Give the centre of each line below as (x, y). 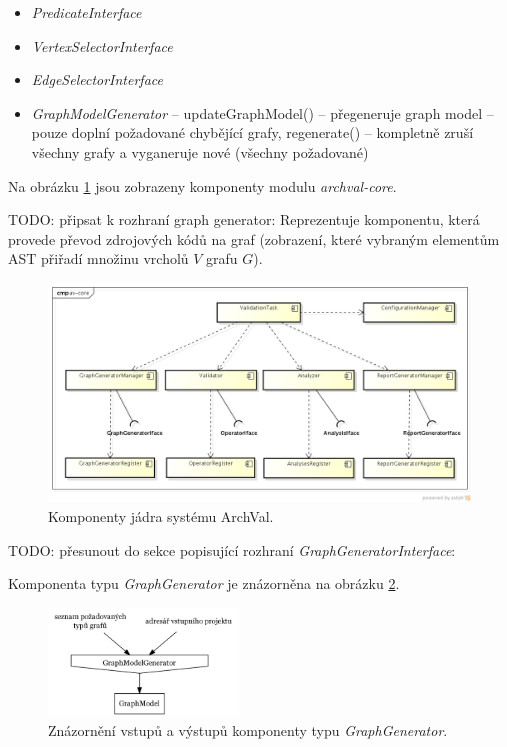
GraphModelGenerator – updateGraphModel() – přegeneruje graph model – (262, 112)
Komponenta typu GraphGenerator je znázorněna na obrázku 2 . (204, 583)
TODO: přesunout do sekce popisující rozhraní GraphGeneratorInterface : (232, 549)
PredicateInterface (86, 12)
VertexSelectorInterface (102, 45)
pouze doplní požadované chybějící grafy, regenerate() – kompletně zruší (252, 132)
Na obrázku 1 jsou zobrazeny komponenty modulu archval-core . (202, 185)
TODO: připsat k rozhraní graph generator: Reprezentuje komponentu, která (244, 219)
